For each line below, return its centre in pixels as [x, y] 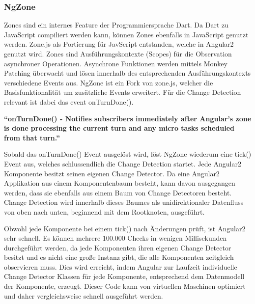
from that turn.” [32, 137]
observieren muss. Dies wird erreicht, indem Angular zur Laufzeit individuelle [121, 266]
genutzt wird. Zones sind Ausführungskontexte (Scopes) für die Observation [118, 54]
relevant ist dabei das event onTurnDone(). [69, 101]
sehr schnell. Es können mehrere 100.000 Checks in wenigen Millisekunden [115, 238]
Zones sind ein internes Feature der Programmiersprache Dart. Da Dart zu [116, 25]
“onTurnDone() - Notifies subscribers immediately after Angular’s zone [128, 118]
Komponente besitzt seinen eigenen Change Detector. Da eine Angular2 [112, 173]
